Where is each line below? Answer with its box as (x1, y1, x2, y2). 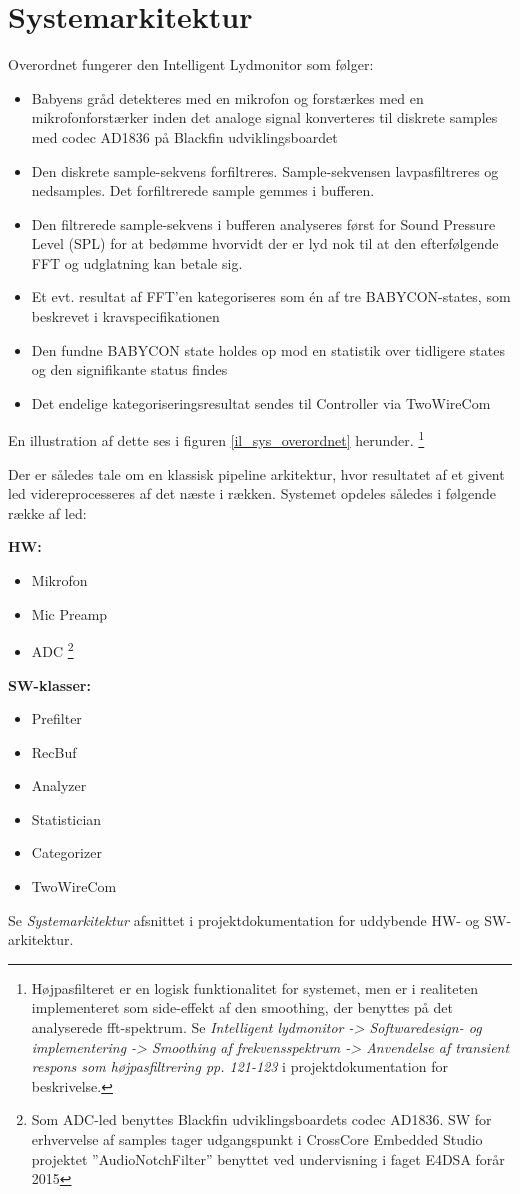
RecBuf (31, 741, 77, 762)
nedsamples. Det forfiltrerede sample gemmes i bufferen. (31, 180, 375, 201)
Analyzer (31, 775, 87, 796)
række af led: (8, 502, 87, 523)
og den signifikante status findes (31, 359, 228, 380)
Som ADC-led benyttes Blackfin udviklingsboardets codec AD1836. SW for (31, 1109, 492, 1130)
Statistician (31, 808, 102, 829)
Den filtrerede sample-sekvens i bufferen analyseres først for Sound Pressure (31, 213, 496, 234)
